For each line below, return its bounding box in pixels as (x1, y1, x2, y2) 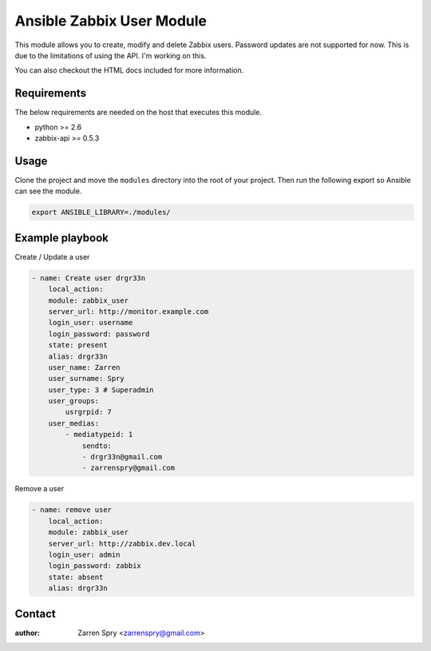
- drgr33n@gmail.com (81, 452, 163, 462)
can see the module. (14, 186, 82, 196)
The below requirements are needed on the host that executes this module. (14, 108, 263, 117)
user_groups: (48, 396, 100, 406)
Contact (14, 607, 56, 621)
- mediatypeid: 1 (65, 430, 133, 439)
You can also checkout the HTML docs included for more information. (14, 65, 244, 75)
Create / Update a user (14, 252, 90, 261)
